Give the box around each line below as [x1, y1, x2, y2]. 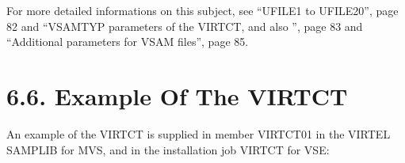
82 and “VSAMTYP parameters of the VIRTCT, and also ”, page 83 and [6, 17, 363, 34]
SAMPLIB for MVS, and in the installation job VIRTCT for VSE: [6, 141, 330, 157]
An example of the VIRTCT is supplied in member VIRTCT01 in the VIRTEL [6, 125, 391, 142]
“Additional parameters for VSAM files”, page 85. [6, 33, 249, 50]
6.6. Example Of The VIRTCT [6, 79, 348, 112]
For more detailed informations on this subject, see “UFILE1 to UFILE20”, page [6, 2, 399, 18]
